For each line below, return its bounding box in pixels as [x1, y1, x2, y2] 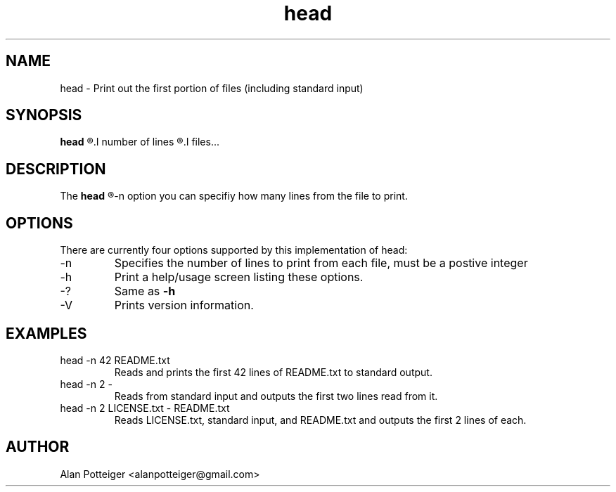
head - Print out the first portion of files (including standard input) [60, 82, 364, 94]
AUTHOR [6, 438, 70, 456]
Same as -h [114, 284, 176, 299]
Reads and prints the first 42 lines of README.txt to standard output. [114, 365, 432, 378]
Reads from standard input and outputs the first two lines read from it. [114, 389, 438, 402]
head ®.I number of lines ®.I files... [60, 136, 220, 148]
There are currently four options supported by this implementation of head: [60, 244, 408, 257]
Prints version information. [114, 298, 254, 313]
